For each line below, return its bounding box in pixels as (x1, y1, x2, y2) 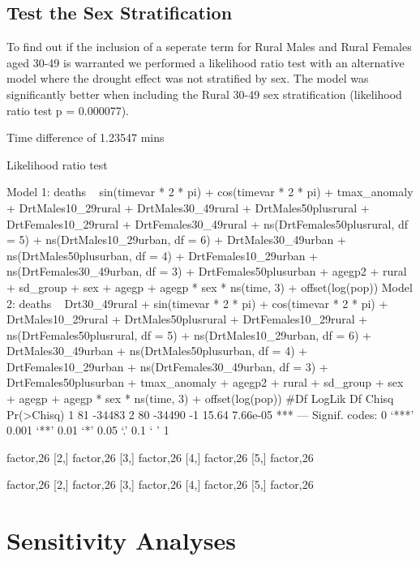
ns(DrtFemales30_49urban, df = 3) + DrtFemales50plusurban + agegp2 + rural (6, 263, 407, 280)
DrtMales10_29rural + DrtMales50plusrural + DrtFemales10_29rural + (6, 310, 368, 328)
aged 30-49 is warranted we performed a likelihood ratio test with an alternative (6, 54, 405, 71)
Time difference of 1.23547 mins (6, 129, 165, 146)
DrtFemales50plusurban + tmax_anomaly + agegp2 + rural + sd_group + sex (6, 374, 404, 391)
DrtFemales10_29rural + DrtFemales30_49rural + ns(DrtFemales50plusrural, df (6, 215, 409, 232)
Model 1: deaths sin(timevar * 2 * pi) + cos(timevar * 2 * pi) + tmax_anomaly (6, 183, 414, 200)
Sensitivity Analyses (6, 524, 236, 557)
